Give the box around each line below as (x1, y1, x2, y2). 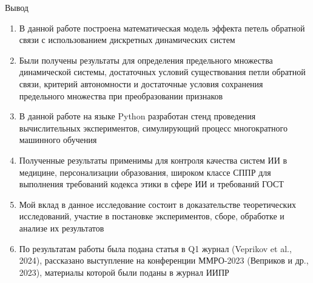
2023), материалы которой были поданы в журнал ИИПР (19, 265, 229, 278)
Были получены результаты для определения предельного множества (19, 53, 273, 66)
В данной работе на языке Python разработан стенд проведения (19, 110, 256, 122)
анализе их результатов (19, 221, 104, 234)
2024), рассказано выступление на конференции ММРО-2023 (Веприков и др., (19, 254, 309, 267)
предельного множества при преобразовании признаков (19, 89, 223, 102)
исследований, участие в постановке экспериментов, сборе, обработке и (19, 210, 284, 222)
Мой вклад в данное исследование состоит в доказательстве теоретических (19, 198, 296, 210)
